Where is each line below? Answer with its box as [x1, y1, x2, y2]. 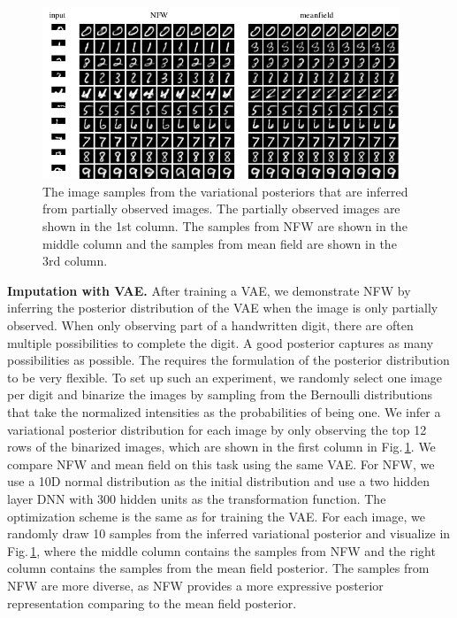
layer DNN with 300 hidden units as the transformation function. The [7, 489, 386, 507]
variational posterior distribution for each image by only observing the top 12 [7, 420, 427, 438]
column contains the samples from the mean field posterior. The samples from [7, 559, 430, 577]
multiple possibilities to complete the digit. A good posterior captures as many [7, 333, 434, 351]
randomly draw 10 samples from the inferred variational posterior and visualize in [7, 524, 451, 543]
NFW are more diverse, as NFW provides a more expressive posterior [7, 576, 384, 594]
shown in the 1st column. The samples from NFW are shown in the [42, 217, 407, 236]
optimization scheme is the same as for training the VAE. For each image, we [7, 506, 425, 525]
